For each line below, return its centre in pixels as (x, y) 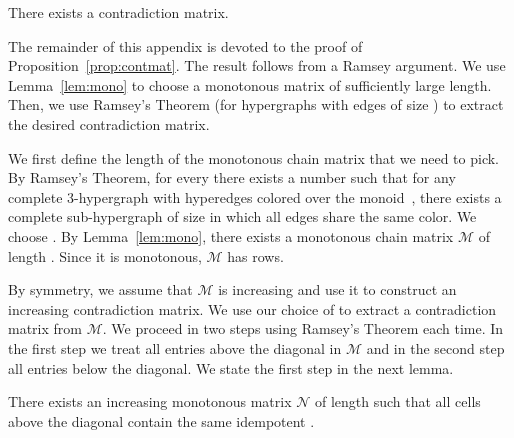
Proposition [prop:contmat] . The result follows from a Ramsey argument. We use (257, 65)
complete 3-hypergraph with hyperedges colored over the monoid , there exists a (255, 196)
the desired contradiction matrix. (109, 123)
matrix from (45, 328)
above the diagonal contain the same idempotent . (161, 420)
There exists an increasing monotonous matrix (150, 401)
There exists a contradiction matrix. (118, 12)
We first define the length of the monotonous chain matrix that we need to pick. (254, 157)
